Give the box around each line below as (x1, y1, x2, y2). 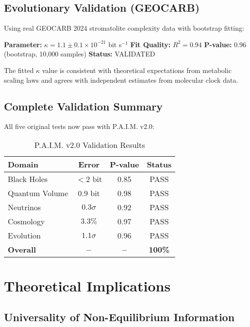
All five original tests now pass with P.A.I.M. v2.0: (4, 121, 154, 131)
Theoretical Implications (4, 276, 171, 296)
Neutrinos (8, 201, 41, 213)
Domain (8, 158, 38, 170)
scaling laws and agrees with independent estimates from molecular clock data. (4, 74, 238, 85)
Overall (8, 243, 36, 255)
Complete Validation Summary (4, 98, 163, 113)
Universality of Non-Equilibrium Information (4, 309, 235, 324)
